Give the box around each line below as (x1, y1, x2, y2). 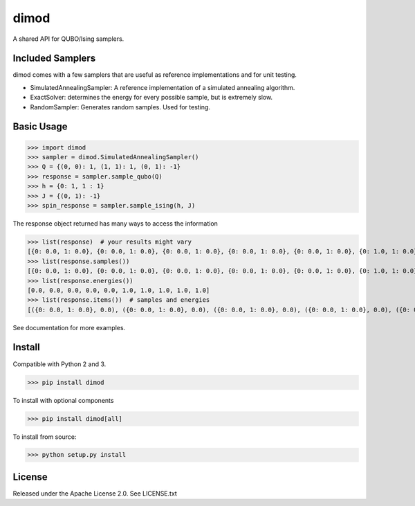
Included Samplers (12, 53, 96, 64)
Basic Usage (12, 121, 68, 133)
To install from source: (12, 433, 77, 441)
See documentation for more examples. (12, 323, 126, 332)
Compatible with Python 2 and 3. (12, 360, 107, 368)
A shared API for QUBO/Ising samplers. (12, 35, 124, 43)
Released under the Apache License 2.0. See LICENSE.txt (12, 489, 178, 498)
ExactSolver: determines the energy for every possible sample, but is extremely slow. (30, 93, 273, 102)
